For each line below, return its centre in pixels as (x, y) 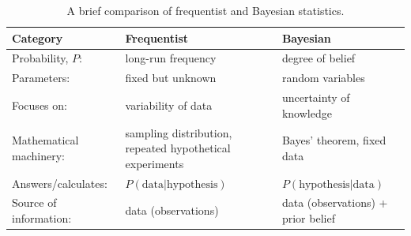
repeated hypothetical (178, 148)
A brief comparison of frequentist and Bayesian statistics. (205, 10)
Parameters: (41, 78)
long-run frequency (171, 58)
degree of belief (319, 58)
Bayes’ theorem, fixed (334, 140)
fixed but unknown (171, 78)
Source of (34, 202)
